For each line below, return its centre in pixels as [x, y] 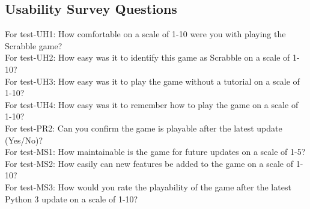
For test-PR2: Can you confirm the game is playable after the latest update [144, 128]
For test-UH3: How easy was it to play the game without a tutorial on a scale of [152, 81]
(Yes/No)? [24, 140]
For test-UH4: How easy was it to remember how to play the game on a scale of [152, 104]
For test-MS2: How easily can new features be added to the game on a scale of [149, 163]
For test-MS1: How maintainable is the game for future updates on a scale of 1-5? [155, 152]
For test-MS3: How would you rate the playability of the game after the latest [148, 186]
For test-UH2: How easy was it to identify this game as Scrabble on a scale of [147, 57]
